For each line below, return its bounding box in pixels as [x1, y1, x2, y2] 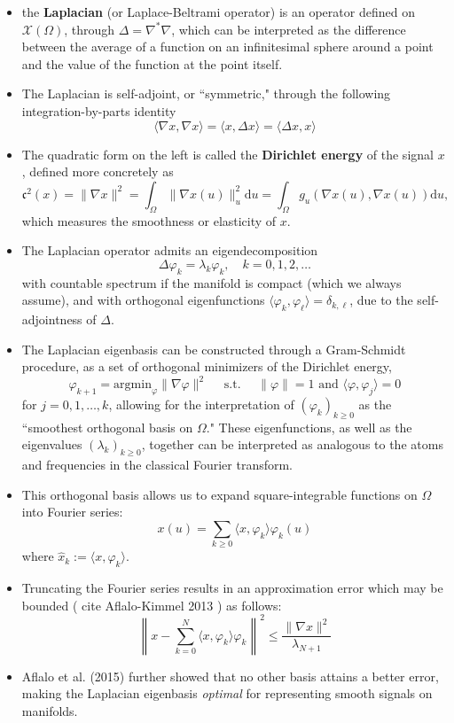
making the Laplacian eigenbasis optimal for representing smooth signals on [21, 684, 433, 703]
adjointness [21, 309, 82, 328]
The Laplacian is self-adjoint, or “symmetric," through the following [21, 84, 391, 103]
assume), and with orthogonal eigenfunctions [21, 291, 265, 309]
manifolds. [21, 701, 78, 719]
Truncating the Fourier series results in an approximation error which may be [21, 579, 443, 597]
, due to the [349, 291, 413, 309]
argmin [113, 378, 152, 392]
